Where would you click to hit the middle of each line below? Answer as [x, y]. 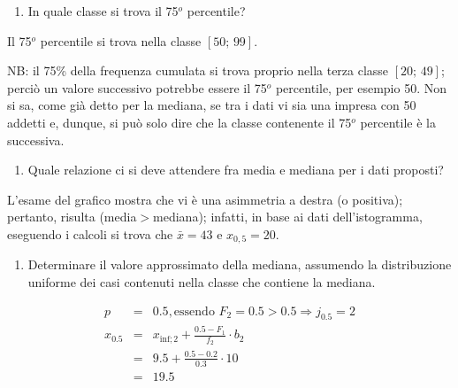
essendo [194, 311]
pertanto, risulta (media [72, 217]
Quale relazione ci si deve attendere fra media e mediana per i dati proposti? [236, 170]
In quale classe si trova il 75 [103, 11]
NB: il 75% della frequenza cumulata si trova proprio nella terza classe [198, 70]
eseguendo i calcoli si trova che [90, 233]
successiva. [36, 140]
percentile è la [398, 122]
